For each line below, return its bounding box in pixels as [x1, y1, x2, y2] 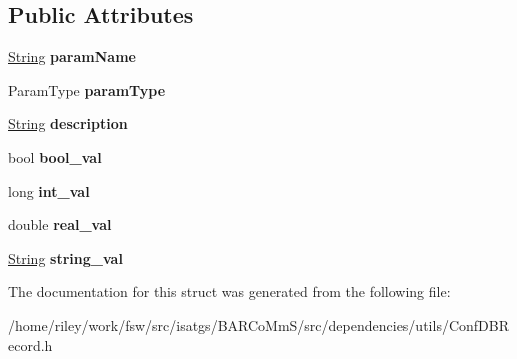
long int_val [8, 180, 90, 201]
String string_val [8, 247, 123, 268]
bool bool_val [8, 146, 102, 167]
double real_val [8, 214, 112, 235]
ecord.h [8, 334, 53, 355]
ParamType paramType [8, 79, 166, 100]
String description [8, 113, 128, 134]
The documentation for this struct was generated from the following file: [8, 281, 451, 302]
